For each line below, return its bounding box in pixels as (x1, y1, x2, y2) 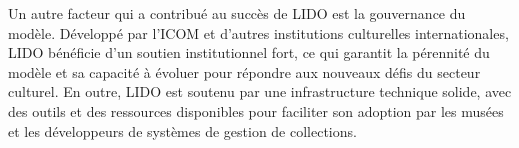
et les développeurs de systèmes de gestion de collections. (8, 120, 357, 141)
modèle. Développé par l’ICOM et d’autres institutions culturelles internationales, (8, 22, 509, 43)
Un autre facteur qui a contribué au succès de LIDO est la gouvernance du (8, 3, 466, 23)
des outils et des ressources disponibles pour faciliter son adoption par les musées (8, 100, 504, 121)
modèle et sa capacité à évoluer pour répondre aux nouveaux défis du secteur (8, 61, 481, 82)
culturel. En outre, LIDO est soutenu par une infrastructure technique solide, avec (8, 81, 512, 102)
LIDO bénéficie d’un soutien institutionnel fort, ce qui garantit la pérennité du (8, 42, 490, 63)
